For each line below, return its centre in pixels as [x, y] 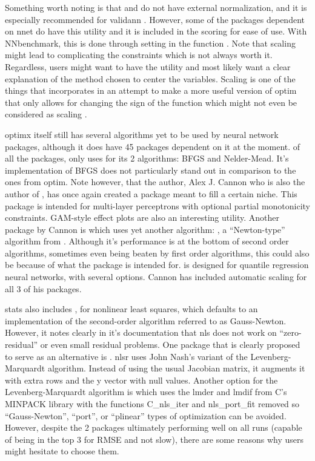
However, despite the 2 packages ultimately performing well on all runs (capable [154, 427]
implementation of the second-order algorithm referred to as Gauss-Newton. [146, 320]
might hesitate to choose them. [62, 451]
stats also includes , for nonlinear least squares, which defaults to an [131, 309]
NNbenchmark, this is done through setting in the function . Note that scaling [150, 43]
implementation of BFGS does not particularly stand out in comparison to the [151, 170]
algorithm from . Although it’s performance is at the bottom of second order [147, 241]
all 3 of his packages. [43, 288]
